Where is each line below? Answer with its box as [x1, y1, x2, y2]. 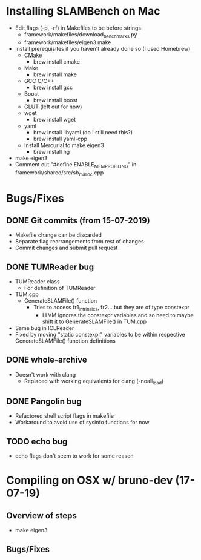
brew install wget [33, 116, 76, 123]
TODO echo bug [6, 436, 68, 446]
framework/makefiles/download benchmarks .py [24, 30, 137, 39]
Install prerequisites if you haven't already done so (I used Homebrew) [15, 45, 191, 52]
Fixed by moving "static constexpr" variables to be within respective [15, 331, 186, 338]
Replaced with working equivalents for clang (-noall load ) [24, 377, 164, 386]
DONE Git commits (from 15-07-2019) [6, 215, 150, 225]
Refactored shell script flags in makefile [15, 412, 114, 420]
